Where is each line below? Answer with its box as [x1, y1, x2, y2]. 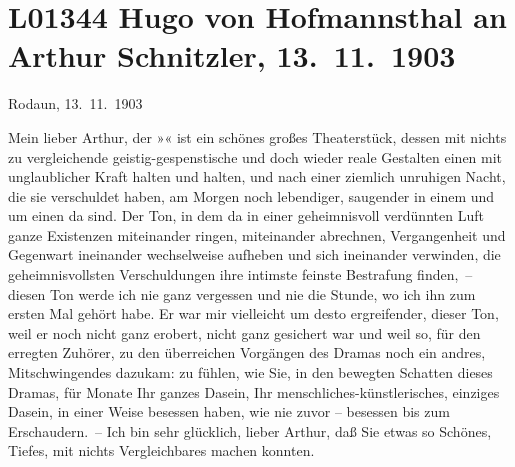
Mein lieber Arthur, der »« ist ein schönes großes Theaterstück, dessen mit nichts [8, 126, 507, 147]
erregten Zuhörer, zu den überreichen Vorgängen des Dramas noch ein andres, [8, 342, 486, 363]
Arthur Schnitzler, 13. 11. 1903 [8, 35, 456, 76]
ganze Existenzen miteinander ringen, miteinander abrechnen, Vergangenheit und [8, 224, 506, 245]
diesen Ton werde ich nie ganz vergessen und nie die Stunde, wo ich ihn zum [8, 283, 476, 304]
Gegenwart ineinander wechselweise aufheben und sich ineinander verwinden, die [8, 244, 501, 265]
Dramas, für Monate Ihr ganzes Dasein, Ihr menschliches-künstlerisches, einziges [8, 381, 500, 402]
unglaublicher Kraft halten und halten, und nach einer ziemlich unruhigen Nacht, [8, 166, 506, 187]
